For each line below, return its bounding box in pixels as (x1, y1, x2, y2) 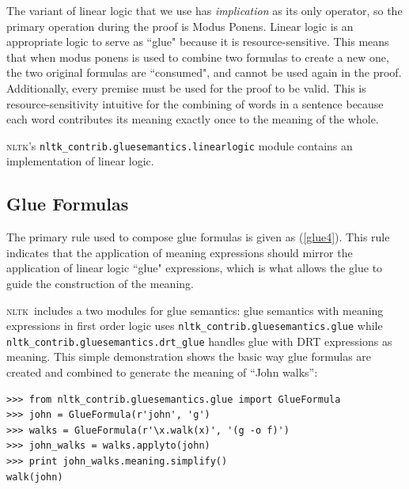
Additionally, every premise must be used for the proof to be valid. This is (6, 79, 366, 96)
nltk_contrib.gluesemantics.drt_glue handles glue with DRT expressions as (6, 332, 392, 349)
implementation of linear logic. (6, 153, 154, 169)
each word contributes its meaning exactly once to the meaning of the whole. (6, 111, 379, 127)
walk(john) (6, 471, 63, 483)
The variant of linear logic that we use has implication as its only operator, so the (6, 2, 403, 18)
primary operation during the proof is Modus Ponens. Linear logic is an (6, 17, 354, 34)
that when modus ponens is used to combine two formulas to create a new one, (6, 48, 389, 65)
